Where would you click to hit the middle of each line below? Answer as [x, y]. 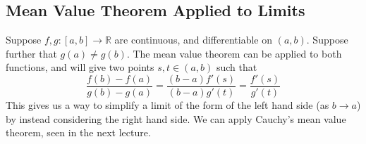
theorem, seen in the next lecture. [78, 132]
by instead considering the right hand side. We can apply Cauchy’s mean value [176, 118]
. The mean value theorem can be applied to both [234, 53]
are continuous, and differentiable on [194, 40]
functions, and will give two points [80, 67]
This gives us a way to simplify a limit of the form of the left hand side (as [167, 105]
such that [237, 67]
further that [31, 53]
